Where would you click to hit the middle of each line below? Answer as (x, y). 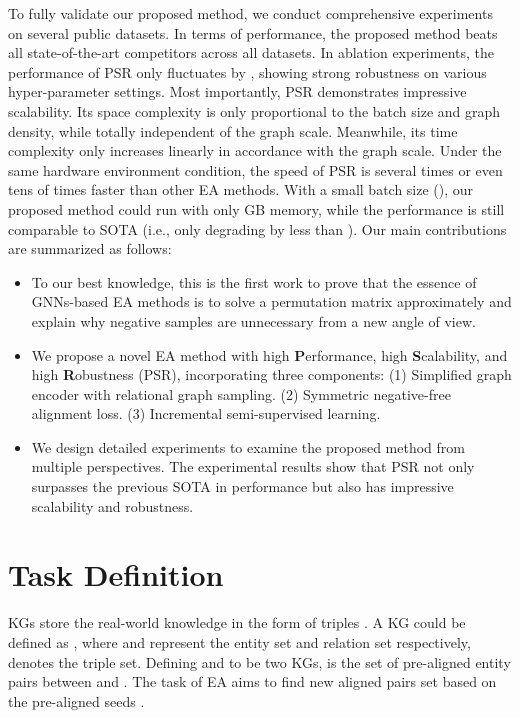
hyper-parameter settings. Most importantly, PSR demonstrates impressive (237, 91)
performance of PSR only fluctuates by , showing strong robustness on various (247, 71)
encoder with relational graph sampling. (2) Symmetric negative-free (241, 393)
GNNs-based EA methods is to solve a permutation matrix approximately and (271, 301)
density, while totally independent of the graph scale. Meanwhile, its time (233, 130)
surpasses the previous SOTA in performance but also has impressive (242, 486)
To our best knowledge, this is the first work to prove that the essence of (254, 281)
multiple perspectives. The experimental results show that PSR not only (253, 466)
